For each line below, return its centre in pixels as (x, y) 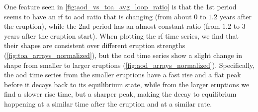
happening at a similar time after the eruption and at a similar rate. (108, 103)
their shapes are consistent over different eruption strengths (95, 45)
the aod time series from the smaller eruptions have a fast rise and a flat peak (123, 75)
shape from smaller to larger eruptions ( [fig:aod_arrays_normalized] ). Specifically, (129, 65)
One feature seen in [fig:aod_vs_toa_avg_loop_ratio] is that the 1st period (120, 6)
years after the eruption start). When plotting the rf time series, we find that (121, 35)
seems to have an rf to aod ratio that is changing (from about (98, 16)
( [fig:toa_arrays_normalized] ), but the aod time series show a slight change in (123, 55)
